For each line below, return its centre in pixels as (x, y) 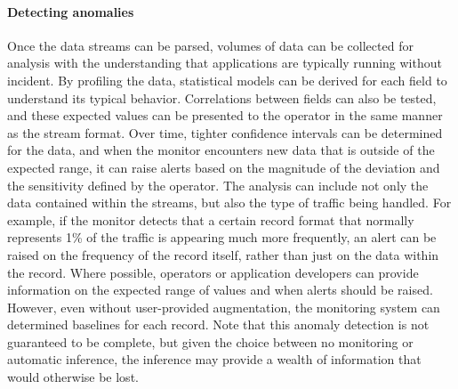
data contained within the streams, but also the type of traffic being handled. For (229, 203)
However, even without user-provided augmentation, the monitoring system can (224, 307)
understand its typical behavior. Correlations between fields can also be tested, (222, 97)
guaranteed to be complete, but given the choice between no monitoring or (210, 341)
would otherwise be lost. (73, 377)
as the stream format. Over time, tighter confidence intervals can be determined (225, 132)
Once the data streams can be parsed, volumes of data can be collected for (210, 45)
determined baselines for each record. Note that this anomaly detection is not (218, 324)
